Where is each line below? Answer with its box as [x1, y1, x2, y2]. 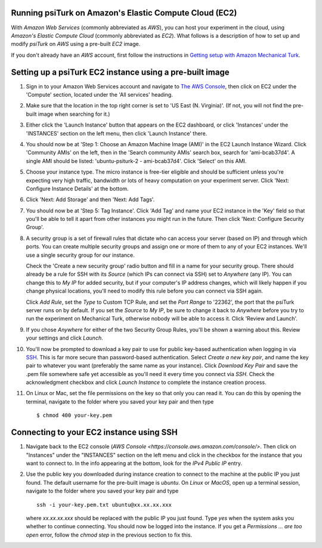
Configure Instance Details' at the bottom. [26, 185, 129, 192]
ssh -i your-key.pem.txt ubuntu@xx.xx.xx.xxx [36, 501, 172, 508]
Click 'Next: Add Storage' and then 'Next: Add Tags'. [26, 196, 155, 203]
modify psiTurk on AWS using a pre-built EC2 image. [11, 41, 141, 48]
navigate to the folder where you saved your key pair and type [26, 487, 179, 495]
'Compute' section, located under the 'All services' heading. [26, 91, 173, 98]
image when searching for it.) [38, 110, 110, 118]
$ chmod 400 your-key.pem [36, 412, 113, 419]
